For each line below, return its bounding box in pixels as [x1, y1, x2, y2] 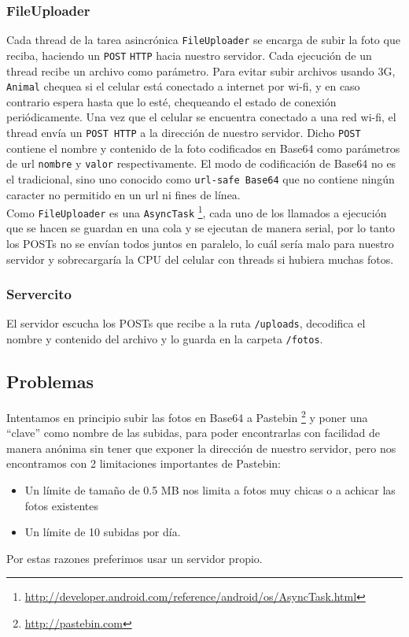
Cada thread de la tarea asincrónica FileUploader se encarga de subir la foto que [6, 31, 400, 48]
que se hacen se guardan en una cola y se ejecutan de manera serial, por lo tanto [6, 220, 395, 236]
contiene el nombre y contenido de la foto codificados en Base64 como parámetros [6, 139, 400, 156]
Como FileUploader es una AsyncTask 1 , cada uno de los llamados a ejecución [6, 202, 387, 220]
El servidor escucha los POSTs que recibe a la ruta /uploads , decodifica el [6, 315, 366, 331]
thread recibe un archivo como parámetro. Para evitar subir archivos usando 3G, [6, 62, 396, 79]
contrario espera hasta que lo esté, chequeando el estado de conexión [6, 93, 337, 109]
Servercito [6, 284, 72, 304]
